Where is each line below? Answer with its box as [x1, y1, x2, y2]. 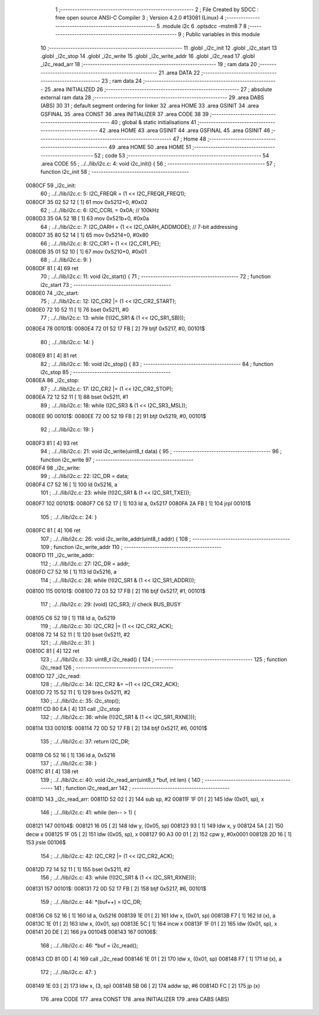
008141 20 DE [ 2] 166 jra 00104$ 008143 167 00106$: [25, 929, 158, 936]
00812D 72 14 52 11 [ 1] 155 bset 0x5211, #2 [25, 865, 131, 872]
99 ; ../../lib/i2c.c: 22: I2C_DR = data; [40, 473, 129, 480]
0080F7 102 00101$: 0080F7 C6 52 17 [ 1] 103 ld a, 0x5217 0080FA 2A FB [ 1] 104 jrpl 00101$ [25, 500, 251, 507]
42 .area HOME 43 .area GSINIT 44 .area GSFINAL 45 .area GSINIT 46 [99, 127, 271, 134]
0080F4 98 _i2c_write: [25, 464, 81, 471]
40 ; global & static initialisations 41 [110, 119, 197, 126]
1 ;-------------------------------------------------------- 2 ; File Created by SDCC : [55, 6, 259, 13]
